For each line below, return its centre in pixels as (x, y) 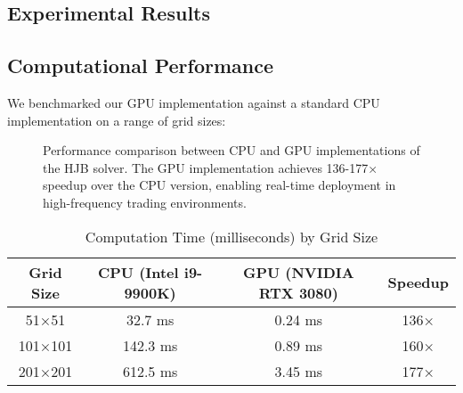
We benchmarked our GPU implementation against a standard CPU (194, 102)
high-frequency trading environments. (145, 202)
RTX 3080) (298, 292)
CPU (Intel (138, 272)
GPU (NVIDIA (298, 272)
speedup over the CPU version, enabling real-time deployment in (219, 185)
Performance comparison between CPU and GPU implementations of (231, 150)
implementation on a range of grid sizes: (117, 120)
